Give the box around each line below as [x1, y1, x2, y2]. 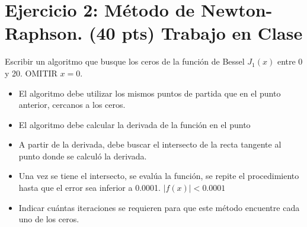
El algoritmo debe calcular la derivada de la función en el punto [18, 118, 251, 130]
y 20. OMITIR [5, 66, 57, 79]
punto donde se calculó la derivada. [18, 149, 147, 162]
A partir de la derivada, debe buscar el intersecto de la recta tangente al [18, 138, 282, 151]
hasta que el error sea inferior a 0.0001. [18, 181, 161, 194]
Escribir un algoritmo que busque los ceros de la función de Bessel [5, 55, 245, 68]
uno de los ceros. [18, 213, 79, 225]
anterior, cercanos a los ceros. [18, 98, 126, 111]
